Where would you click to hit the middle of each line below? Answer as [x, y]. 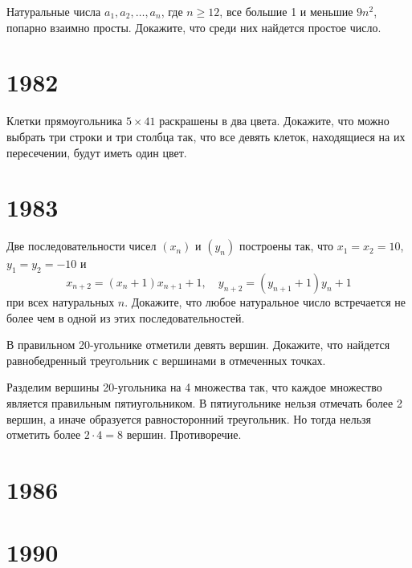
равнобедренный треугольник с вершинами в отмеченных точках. [166, 360]
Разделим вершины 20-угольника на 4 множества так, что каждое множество [194, 387]
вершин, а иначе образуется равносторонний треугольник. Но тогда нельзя [189, 418]
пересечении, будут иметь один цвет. [97, 152]
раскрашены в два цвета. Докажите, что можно [274, 121]
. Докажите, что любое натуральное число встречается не [265, 302]
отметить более [44, 434]
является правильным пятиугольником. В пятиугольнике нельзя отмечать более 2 [204, 402]
